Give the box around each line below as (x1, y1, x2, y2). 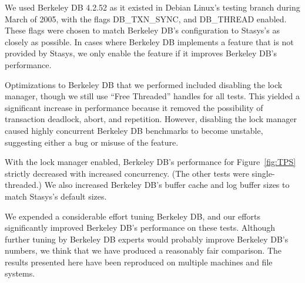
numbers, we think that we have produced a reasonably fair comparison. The (5, 244, 281, 257)
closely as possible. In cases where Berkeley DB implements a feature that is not (5, 35, 294, 48)
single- (252, 167, 275, 179)
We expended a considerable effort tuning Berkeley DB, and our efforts (5, 210, 260, 222)
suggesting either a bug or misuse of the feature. (5, 136, 179, 148)
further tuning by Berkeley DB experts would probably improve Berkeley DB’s (5, 233, 289, 245)
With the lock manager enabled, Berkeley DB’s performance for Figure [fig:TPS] (5, 156, 296, 168)
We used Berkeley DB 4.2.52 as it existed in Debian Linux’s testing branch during (5, 1, 300, 13)
